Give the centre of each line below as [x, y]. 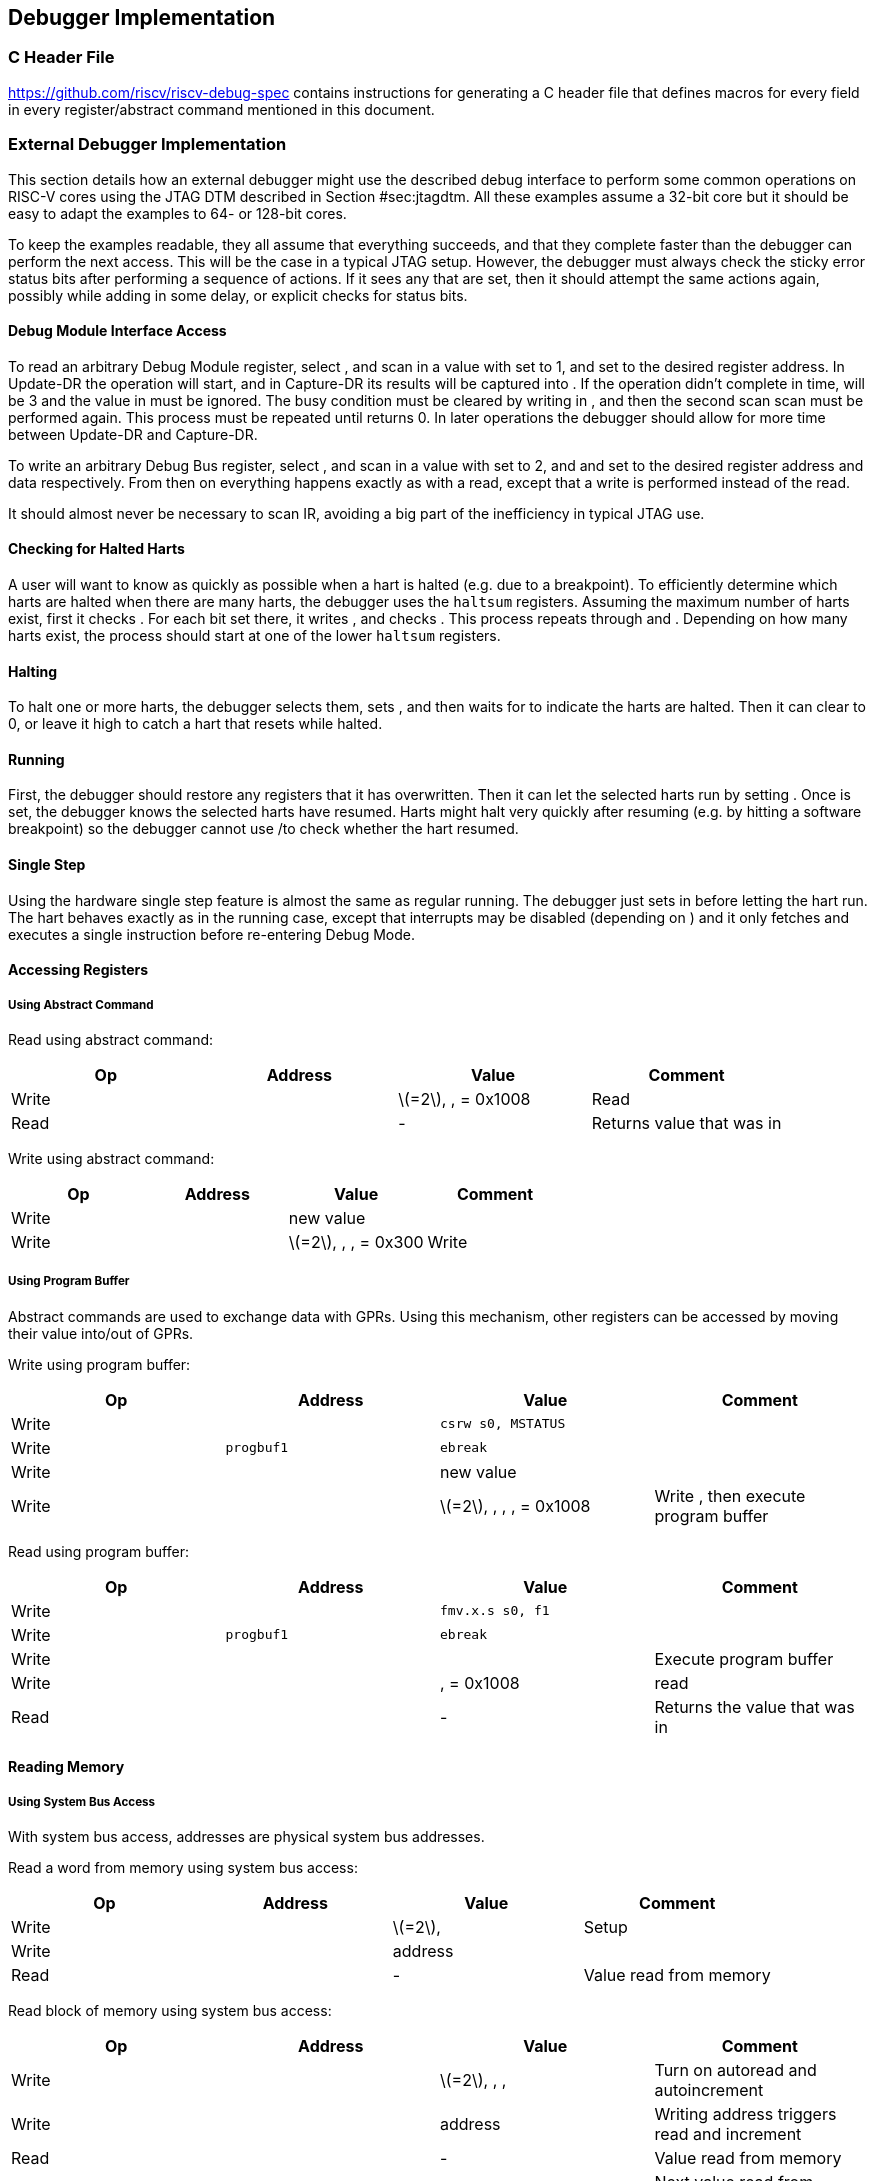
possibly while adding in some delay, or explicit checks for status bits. [238, 295]
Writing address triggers [745, 2114]
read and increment [728, 2134]
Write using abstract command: [111, 1159]
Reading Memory [66, 1767]
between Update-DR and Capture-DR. [133, 434]
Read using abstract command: [111, 1040]
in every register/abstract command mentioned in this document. [221, 109]
